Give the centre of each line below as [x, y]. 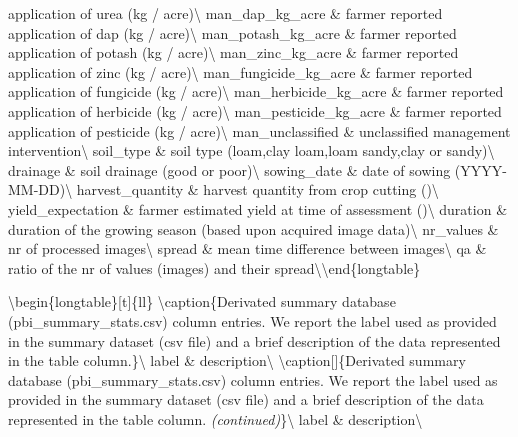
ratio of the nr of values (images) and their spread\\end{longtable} [214, 267]
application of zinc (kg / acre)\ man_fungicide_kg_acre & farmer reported [240, 71]
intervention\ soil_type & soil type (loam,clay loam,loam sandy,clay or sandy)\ [251, 150]
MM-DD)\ [40, 189]
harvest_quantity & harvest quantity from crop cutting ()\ [257, 189]
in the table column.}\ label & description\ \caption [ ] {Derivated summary [237, 360]
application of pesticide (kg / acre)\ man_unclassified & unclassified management [259, 130]
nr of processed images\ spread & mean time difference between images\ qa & [247, 248]
